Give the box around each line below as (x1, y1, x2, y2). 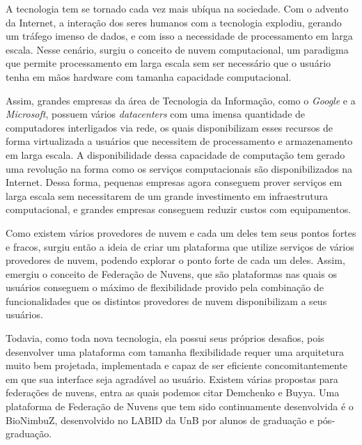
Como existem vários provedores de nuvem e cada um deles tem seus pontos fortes (6, 225, 356, 240)
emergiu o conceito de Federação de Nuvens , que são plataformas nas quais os (6, 266, 337, 281)
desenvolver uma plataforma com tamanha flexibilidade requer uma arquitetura (6, 344, 345, 359)
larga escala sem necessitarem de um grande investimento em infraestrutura (6, 188, 329, 203)
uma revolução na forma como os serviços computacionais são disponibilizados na (6, 161, 353, 175)
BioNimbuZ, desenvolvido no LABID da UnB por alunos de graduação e (6, 412, 315, 427)
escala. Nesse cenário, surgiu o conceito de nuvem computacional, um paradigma (6, 42, 349, 56)
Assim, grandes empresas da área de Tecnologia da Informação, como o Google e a (6, 93, 356, 107)
